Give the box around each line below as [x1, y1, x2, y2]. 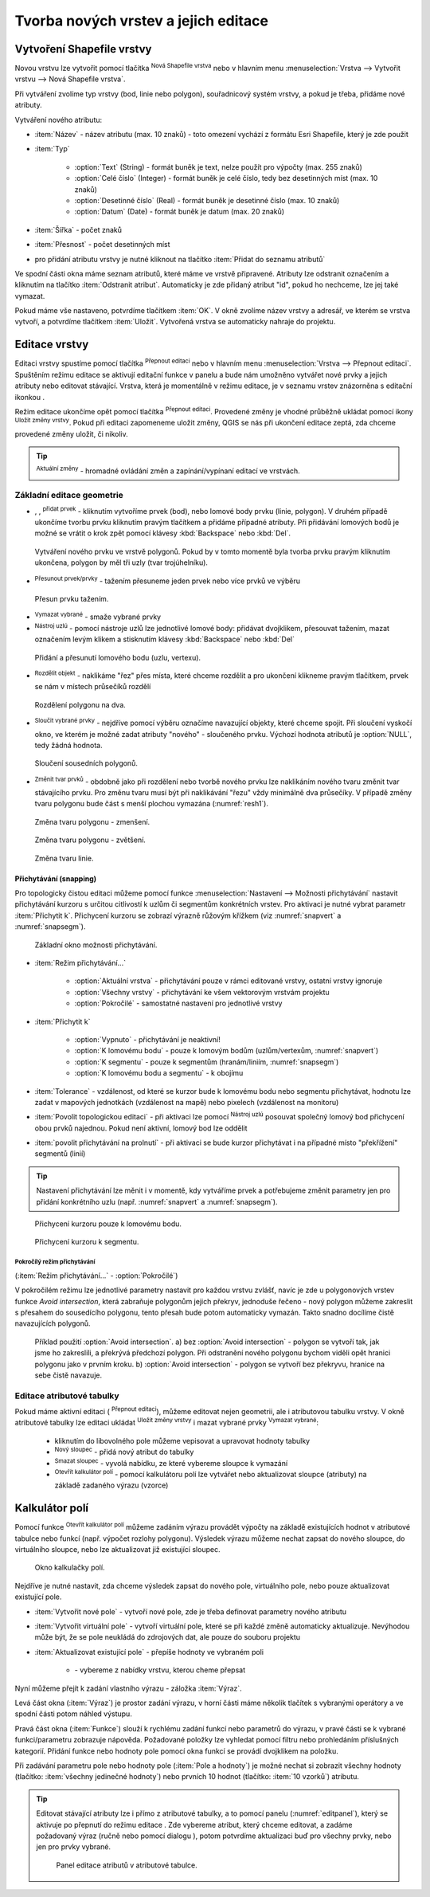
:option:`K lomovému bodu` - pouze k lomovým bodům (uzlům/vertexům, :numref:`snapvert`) [74, 1046, 379, 1056]
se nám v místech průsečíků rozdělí [34, 682, 151, 692]
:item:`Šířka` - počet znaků [34, 225, 123, 234]
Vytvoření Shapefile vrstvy [14, 42, 152, 56]
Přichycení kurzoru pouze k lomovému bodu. [34, 1219, 182, 1229]
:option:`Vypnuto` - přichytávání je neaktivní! [74, 1034, 221, 1044]
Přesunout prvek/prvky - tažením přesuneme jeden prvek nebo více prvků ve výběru [34, 574, 300, 586]
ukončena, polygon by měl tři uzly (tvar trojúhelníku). [34, 558, 209, 567]
